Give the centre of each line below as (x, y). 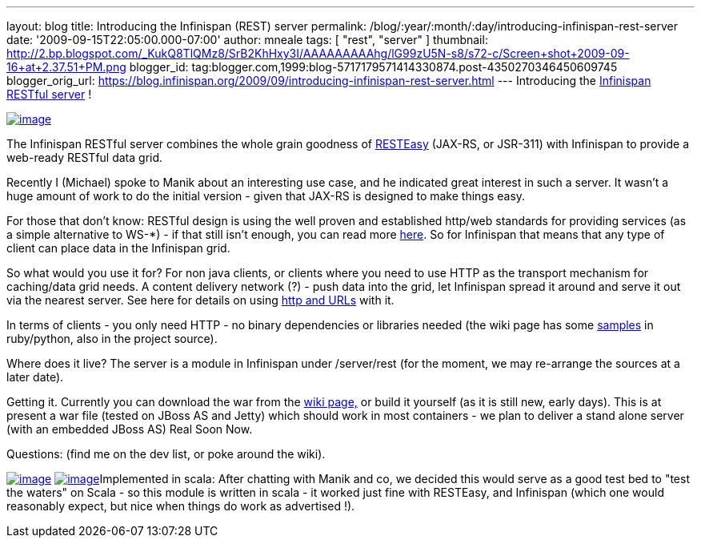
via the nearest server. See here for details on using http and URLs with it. (200, 300)
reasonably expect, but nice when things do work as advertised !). (181, 506)
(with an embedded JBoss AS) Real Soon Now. (130, 429)
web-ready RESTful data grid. (85, 157)
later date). (35, 377)
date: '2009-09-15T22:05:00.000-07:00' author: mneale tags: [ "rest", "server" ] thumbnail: (247, 40)
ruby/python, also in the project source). (112, 338)
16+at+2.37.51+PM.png (66, 67)
